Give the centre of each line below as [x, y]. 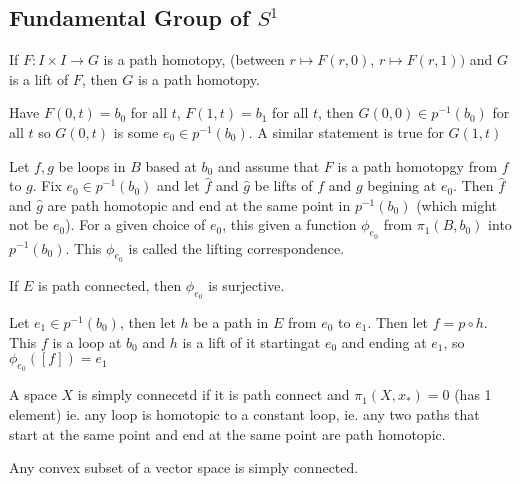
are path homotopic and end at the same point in [199, 204]
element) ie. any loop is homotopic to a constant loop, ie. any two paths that [244, 413]
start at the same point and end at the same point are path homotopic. [227, 433]
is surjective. [246, 284]
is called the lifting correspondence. [236, 247]
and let [178, 185]
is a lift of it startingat [251, 341]
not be [29, 224]
